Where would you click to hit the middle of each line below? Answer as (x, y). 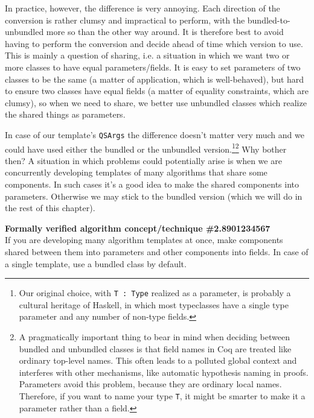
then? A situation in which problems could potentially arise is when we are (143, 160)
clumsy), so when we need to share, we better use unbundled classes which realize (156, 102)
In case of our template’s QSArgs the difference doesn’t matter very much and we (155, 134)
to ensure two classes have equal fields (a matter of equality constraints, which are (157, 91)
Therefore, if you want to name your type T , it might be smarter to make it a (162, 396)
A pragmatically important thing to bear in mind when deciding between (154, 337)
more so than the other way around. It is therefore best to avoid (165, 32)
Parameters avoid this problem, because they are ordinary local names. (150, 384)
